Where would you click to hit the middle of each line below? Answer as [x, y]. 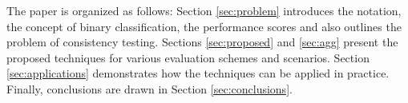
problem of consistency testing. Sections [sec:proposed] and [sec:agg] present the [202, 42]
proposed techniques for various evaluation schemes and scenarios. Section [188, 57]
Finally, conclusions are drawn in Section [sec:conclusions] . [149, 88]
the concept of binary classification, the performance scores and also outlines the [204, 26]
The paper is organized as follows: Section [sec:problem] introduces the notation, [204, 10]
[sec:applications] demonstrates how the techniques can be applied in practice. [198, 73]
